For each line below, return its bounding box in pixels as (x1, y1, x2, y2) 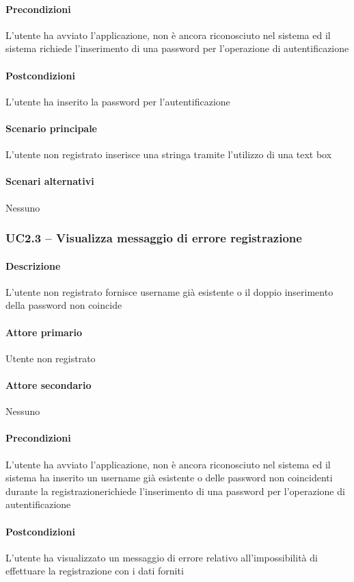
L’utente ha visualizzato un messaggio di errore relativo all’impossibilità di (5, 550, 318, 564)
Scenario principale (5, 121, 97, 135)
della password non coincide (5, 298, 122, 312)
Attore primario (5, 325, 83, 339)
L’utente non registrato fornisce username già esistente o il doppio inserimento (5, 284, 333, 299)
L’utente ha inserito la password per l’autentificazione (5, 94, 230, 108)
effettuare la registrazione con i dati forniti (5, 564, 184, 578)
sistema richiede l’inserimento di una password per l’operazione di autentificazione (5, 41, 349, 55)
